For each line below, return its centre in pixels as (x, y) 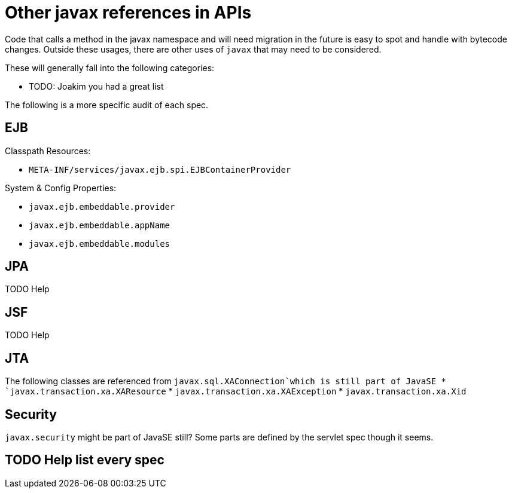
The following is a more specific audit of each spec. (107, 105)
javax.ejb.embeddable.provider (102, 206)
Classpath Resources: (48, 151)
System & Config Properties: (61, 188)
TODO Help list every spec (85, 460)
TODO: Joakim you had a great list (96, 86)
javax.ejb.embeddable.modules (100, 244)
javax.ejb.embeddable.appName (100, 225)
